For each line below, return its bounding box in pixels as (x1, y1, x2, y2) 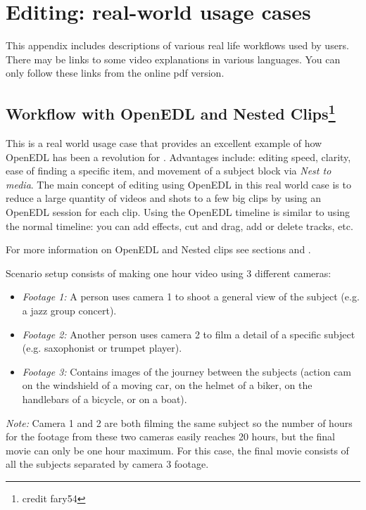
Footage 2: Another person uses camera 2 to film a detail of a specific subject (22, 326, 355, 341)
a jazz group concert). (22, 303, 117, 318)
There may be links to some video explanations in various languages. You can (6, 51, 341, 66)
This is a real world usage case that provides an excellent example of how (6, 136, 322, 151)
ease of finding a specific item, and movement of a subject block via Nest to (6, 163, 332, 178)
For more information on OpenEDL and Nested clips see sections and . (6, 242, 311, 257)
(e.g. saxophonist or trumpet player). (22, 340, 182, 355)
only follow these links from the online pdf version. (6, 65, 225, 80)
